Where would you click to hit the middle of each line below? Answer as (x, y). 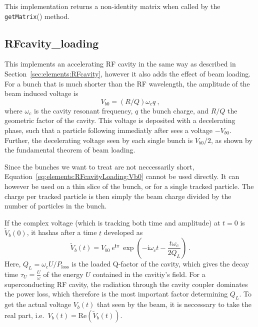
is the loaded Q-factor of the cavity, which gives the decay (160, 264)
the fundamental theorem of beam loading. (70, 150)
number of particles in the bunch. (56, 206)
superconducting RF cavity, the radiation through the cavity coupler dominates (126, 284)
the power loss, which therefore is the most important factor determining (116, 294)
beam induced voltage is (41, 93)
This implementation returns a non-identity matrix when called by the (112, 6)
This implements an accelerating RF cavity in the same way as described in (120, 64)
